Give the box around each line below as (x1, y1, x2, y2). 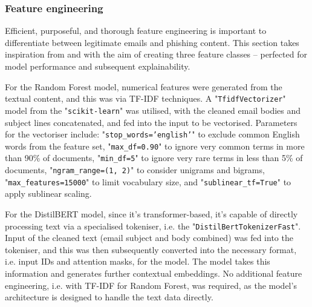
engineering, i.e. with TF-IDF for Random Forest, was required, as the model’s (5, 279, 297, 291)
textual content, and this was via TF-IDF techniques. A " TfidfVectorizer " (5, 92, 286, 105)
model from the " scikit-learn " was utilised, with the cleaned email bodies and (5, 104, 301, 116)
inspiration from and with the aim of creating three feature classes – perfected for (5, 48, 307, 61)
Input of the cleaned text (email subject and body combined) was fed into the (5, 231, 293, 244)
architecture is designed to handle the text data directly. (5, 291, 213, 303)
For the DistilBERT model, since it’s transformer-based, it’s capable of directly (5, 207, 298, 220)
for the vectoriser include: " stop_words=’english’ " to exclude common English (5, 128, 300, 140)
